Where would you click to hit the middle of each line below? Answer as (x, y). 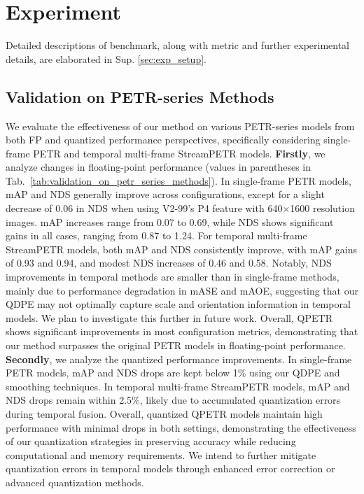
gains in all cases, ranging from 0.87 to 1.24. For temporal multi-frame (156, 235)
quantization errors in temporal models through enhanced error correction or (170, 468)
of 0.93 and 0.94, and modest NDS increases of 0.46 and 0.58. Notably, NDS (169, 263)
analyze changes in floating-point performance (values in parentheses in (158, 167)
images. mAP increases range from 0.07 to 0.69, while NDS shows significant (170, 221)
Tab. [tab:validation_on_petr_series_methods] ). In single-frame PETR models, (178, 180)
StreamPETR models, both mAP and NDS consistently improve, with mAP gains (182, 249)
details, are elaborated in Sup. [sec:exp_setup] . (106, 58)
